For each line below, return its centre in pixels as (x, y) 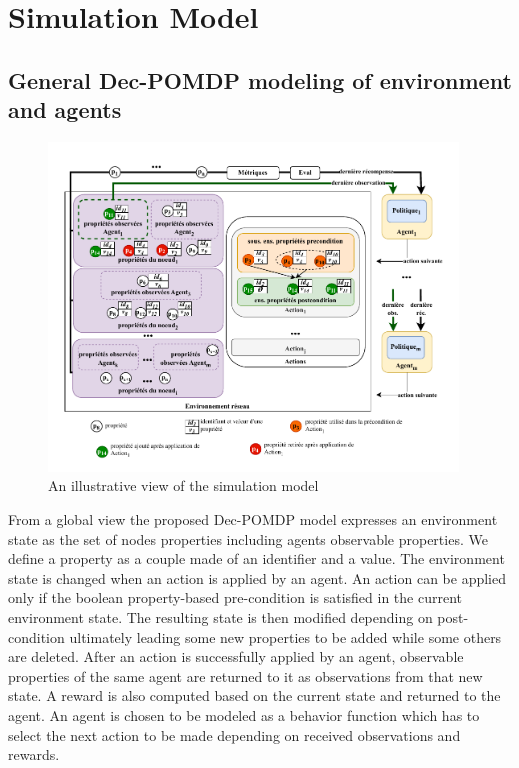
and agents (65, 109)
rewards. (34, 754)
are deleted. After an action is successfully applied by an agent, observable (236, 656)
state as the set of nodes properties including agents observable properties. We (248, 538)
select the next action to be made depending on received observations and (234, 734)
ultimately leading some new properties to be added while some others (285, 636)
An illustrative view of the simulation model (183, 485)
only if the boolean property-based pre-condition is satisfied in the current (235, 597)
